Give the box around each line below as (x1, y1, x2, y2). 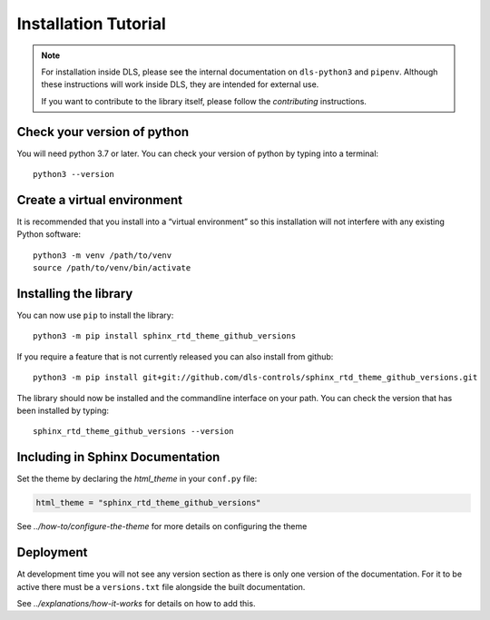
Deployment (16, 545, 88, 560)
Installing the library (16, 286, 133, 301)
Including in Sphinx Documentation (16, 449, 220, 465)
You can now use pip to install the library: (16, 310, 174, 320)
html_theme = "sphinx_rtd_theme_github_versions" (35, 497, 261, 508)
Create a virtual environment (16, 192, 183, 208)
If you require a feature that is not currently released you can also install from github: (16, 350, 334, 362)
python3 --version (33, 169, 115, 180)
